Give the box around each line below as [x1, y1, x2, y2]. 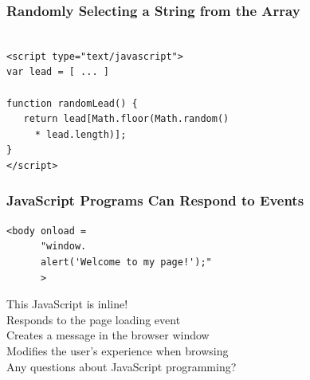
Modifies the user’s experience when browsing [6, 342, 229, 358]
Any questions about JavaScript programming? [6, 358, 237, 374]
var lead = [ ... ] [6, 66, 109, 78]
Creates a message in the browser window [6, 327, 210, 343]
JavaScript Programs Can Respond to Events [6, 190, 304, 210]
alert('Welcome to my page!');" [40, 256, 212, 268]
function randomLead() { [6, 97, 138, 109]
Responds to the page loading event [6, 311, 181, 327]
